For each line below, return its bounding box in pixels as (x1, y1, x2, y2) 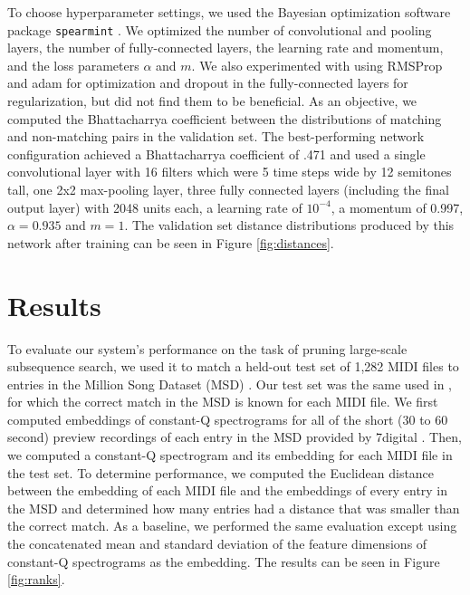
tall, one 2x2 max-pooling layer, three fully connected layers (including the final (7, 180, 449, 198)
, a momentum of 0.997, (331, 197, 464, 216)
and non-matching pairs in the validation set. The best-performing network (7, 127, 425, 146)
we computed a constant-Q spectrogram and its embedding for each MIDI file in (7, 446, 453, 465)
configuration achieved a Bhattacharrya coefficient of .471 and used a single (7, 144, 426, 163)
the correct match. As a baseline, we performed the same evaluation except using (7, 516, 457, 535)
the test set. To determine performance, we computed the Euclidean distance (7, 463, 435, 482)
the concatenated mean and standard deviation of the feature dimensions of (7, 534, 427, 553)
